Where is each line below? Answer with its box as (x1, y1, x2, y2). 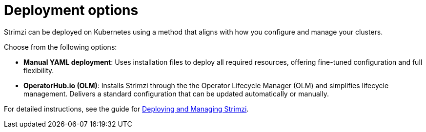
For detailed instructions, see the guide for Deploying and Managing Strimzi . (4, 104, 249, 113)
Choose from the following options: (4, 42, 117, 51)
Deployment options (4, 2, 139, 19)
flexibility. (23, 66, 54, 75)
